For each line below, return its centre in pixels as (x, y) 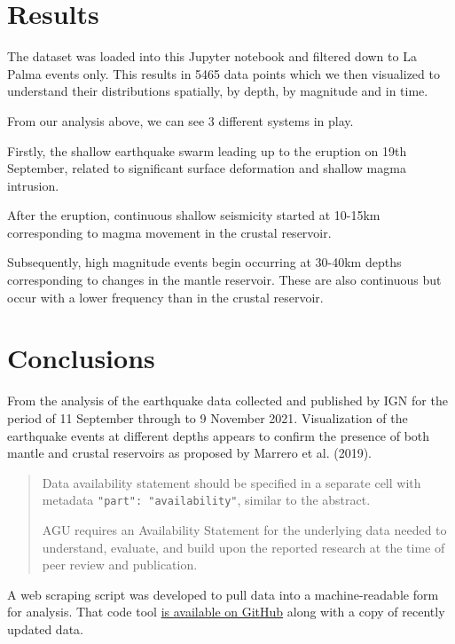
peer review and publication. (120, 565)
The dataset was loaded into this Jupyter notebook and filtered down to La (212, 56)
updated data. (45, 628)
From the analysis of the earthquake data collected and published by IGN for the (227, 401)
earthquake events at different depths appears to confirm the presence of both (219, 435)
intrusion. (33, 185)
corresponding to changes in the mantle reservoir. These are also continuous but (224, 280)
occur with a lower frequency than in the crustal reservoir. (165, 297)
